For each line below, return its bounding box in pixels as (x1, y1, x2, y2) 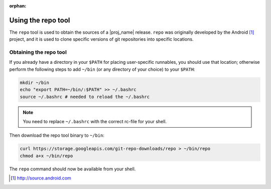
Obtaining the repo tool (9, 49, 67, 56)
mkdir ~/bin (20, 79, 50, 85)
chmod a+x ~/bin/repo (20, 153, 73, 158)
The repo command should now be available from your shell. (9, 166, 136, 172)
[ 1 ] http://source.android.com (11, 175, 71, 181)
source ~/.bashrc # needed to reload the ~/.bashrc (20, 93, 150, 100)
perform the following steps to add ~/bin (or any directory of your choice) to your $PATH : (9, 66, 195, 72)
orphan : (9, 3, 27, 9)
